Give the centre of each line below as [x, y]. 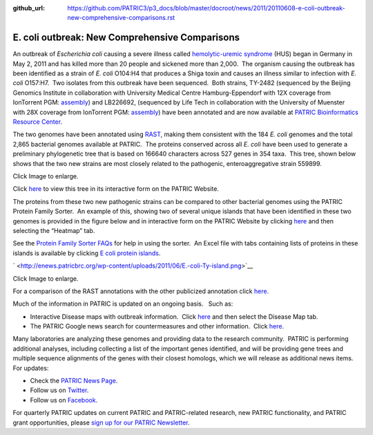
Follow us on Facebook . [64, 400]
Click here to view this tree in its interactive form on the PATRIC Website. [116, 189]
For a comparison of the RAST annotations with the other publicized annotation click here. [141, 291]
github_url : [29, 8]
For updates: [31, 368]
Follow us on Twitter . [59, 390]
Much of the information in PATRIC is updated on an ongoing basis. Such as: [123, 304]
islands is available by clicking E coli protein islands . [87, 253]
